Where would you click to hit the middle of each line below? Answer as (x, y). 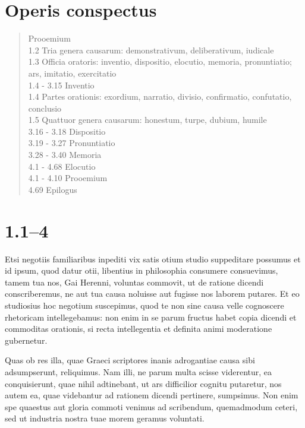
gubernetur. (26, 340)
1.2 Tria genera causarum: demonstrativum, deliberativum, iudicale (151, 50)
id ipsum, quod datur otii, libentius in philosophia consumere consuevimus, (142, 270)
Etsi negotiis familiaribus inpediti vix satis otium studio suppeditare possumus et (153, 259)
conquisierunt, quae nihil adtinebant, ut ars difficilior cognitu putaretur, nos (143, 383)
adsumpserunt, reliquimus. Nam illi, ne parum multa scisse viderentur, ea (139, 371)
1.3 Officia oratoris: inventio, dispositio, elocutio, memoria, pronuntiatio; (160, 61)
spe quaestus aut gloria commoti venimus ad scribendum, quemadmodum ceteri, (151, 406)
